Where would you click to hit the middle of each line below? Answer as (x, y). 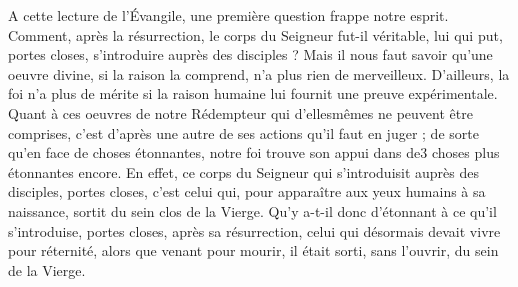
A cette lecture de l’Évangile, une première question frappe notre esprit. (228, 15)
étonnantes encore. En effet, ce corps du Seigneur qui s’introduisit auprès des (244, 171)
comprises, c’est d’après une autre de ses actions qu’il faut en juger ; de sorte (243, 132)
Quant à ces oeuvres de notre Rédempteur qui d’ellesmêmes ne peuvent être (240, 112)
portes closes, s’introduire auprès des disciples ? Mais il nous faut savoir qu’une (250, 54)
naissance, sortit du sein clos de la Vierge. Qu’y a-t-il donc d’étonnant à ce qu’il (252, 210)
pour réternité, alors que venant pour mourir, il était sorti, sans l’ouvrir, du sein (253, 250)
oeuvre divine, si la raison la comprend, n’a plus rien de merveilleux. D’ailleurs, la (259, 73)
